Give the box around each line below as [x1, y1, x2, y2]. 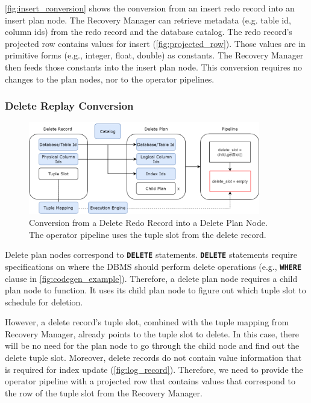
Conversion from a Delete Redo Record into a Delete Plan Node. [29, 216, 268, 228]
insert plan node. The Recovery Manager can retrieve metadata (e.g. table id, [5, 13, 291, 26]
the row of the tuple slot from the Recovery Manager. [5, 386, 203, 399]
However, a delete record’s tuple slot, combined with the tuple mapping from [5, 316, 289, 328]
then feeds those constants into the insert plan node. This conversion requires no [5, 60, 303, 73]
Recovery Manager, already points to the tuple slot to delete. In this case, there [5, 327, 299, 340]
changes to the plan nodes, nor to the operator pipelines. [5, 72, 215, 85]
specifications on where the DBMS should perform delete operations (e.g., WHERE [5, 260, 302, 272]
